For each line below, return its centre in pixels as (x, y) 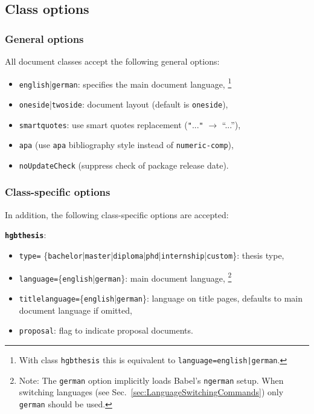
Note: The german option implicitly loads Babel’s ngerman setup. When (151, 380)
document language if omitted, (75, 310)
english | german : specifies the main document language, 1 (125, 83)
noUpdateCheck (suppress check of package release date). (124, 165)
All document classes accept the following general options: (112, 61)
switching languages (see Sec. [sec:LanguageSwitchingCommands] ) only (151, 392)
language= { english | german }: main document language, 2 (125, 277)
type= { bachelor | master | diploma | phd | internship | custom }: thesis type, (152, 255)
